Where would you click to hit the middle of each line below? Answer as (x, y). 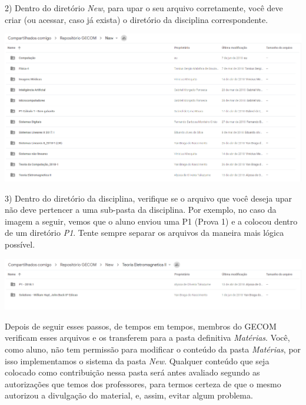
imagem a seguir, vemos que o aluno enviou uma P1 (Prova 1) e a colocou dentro (151, 221)
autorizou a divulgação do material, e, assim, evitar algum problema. (129, 395)
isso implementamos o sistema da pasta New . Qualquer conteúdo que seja (137, 360)
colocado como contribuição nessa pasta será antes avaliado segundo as (132, 372)
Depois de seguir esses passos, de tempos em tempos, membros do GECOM (141, 326)
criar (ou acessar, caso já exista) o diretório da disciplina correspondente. (137, 19)
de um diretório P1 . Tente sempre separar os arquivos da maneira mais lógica (144, 233)
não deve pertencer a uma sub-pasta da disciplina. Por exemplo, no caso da (141, 210)
